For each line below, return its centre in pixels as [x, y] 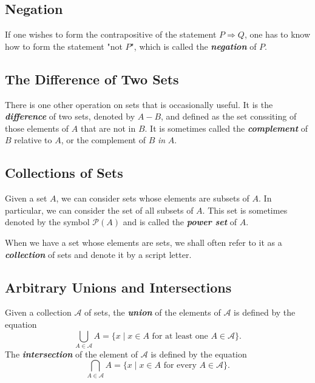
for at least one [180, 336]
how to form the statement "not [64, 46]
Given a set [26, 198]
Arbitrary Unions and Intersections [118, 287]
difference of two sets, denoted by [70, 116]
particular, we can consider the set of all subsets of [99, 210]
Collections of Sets [64, 173]
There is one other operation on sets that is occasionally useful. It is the [139, 104]
